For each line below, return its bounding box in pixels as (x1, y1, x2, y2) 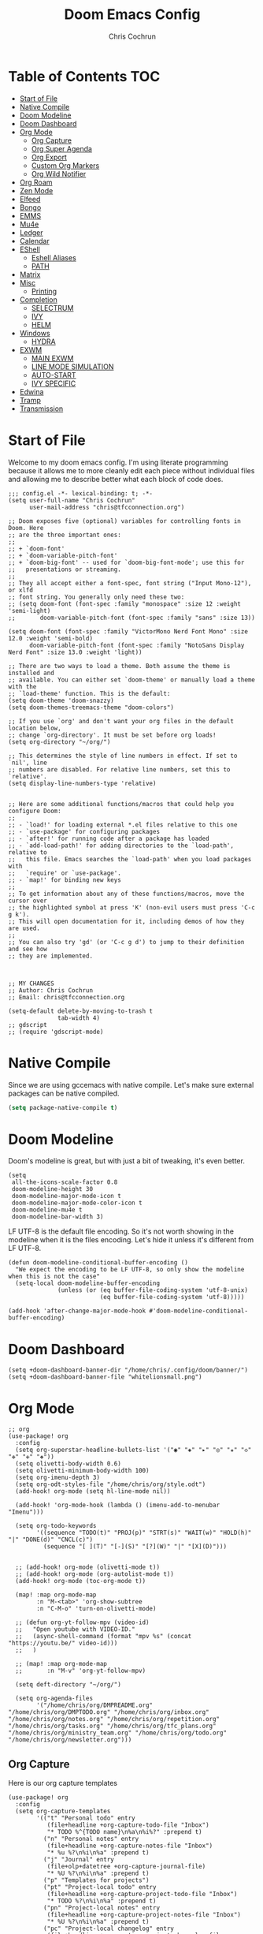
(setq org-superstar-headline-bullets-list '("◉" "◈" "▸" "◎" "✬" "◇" (15, 1446, 252, 1454)
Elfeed (19, 194, 41, 203)
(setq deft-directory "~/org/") (15, 1681, 122, 1689)
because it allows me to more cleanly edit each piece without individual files (8, 465, 255, 475)
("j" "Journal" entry (43, 1856, 114, 1864)
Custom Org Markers (31, 160, 100, 170)
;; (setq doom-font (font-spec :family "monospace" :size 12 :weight (8, 599, 242, 608)
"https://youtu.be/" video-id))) (8, 1639, 118, 1648)
